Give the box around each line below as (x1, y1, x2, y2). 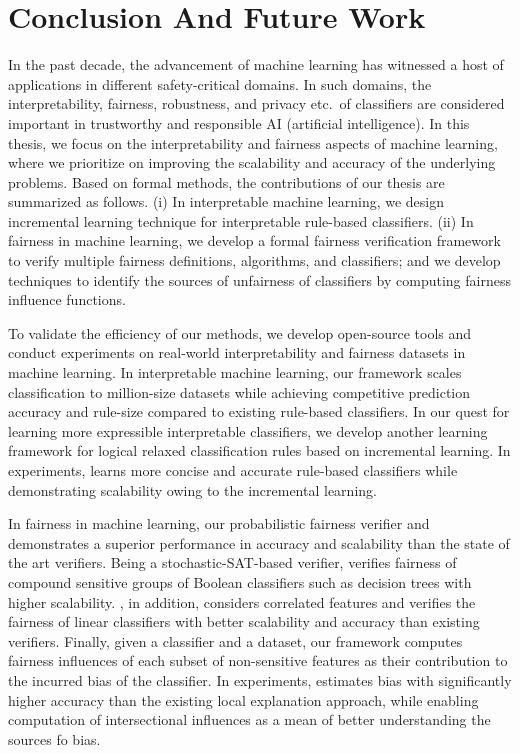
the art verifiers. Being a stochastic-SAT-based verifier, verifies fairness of (8, 552, 457, 573)
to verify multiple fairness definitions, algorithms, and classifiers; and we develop (8, 250, 501, 271)
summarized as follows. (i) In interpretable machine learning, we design (8, 191, 445, 212)
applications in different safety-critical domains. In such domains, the (8, 73, 432, 94)
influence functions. (8, 289, 126, 310)
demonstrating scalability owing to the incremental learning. (8, 479, 377, 500)
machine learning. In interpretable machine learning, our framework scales (8, 362, 462, 383)
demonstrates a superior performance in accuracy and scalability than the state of (8, 532, 510, 553)
